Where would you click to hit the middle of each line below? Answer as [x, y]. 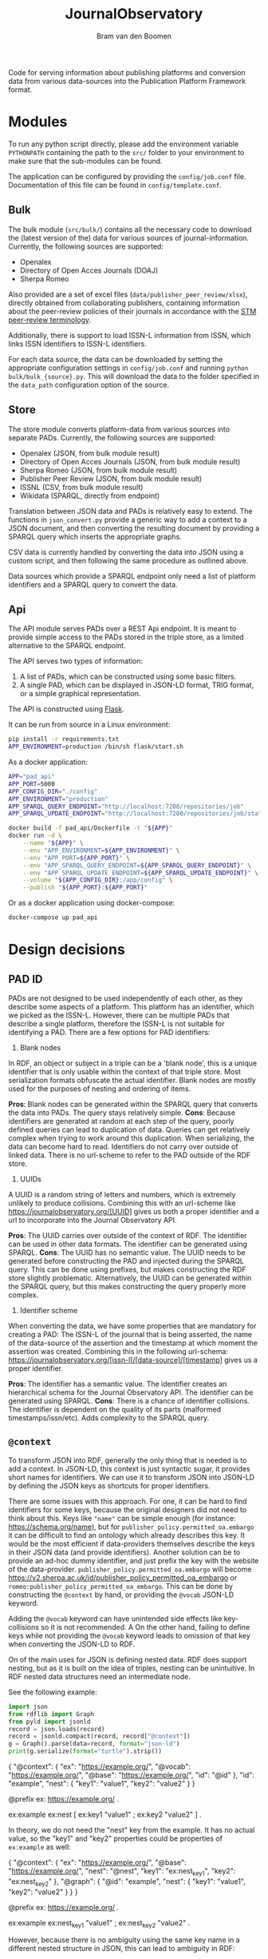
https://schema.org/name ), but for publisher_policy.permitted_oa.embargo [131, 1527]
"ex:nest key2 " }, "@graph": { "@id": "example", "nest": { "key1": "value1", [127, 1882]
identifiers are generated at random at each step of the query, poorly [121, 1121]
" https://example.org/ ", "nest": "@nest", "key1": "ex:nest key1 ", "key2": [122, 1872]
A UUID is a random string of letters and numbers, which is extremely [122, 1195]
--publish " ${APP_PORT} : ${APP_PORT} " [85, 888]
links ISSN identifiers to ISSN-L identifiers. [78, 344]
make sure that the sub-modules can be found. [85, 161]
